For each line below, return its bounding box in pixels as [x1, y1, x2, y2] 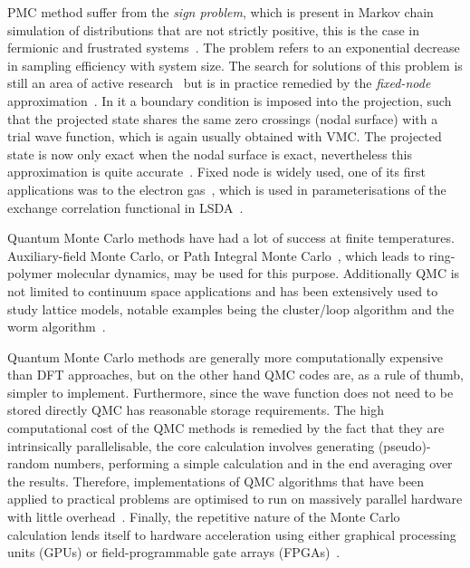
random [7, 454, 50, 473]
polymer [7, 264, 53, 283]
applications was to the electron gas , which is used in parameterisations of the [7, 179, 446, 198]
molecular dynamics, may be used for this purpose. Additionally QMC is [56, 264, 460, 283]
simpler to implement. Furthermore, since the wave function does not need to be [7, 382, 454, 401]
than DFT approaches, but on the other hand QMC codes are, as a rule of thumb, [7, 365, 465, 384]
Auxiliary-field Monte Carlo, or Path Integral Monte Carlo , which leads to [7, 245, 425, 265]
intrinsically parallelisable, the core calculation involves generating [7, 436, 375, 455]
